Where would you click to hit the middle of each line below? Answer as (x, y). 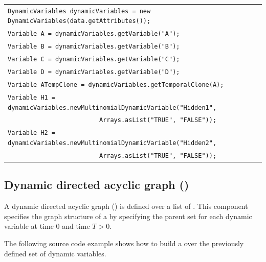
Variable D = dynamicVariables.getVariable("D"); (94, 72)
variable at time (29, 226)
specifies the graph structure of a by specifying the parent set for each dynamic (128, 216)
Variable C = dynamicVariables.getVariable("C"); (94, 59)
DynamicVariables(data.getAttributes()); (79, 21)
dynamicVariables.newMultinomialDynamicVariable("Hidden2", (112, 143)
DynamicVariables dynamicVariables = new (79, 11)
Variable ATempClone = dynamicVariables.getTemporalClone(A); (116, 85)
